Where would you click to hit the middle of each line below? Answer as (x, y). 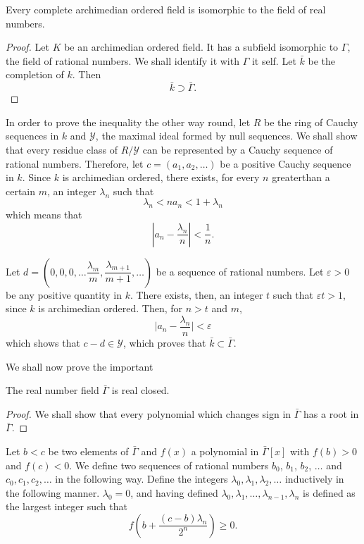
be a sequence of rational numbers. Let (240, 271)
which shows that (43, 342)
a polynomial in (225, 451)
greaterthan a (301, 177)
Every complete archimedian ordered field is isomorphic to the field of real (166, 9)
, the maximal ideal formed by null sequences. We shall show (226, 136)
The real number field (52, 390)
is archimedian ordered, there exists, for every (161, 177)
